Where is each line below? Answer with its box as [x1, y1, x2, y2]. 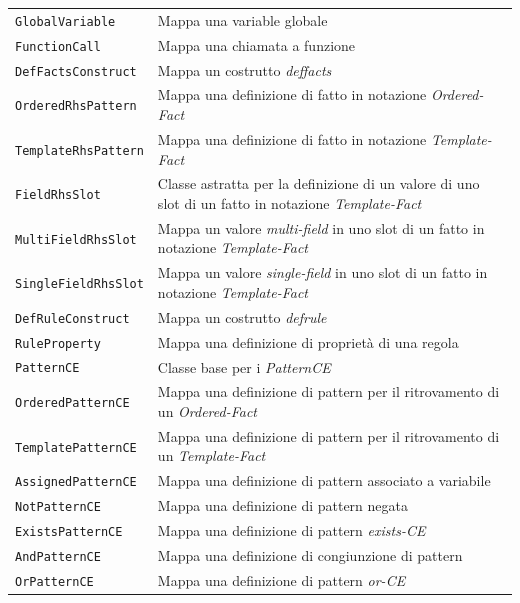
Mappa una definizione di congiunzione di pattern [157, 545, 463, 565]
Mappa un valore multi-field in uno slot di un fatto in [157, 217, 485, 238]
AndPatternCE [15, 549, 101, 564]
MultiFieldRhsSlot [15, 232, 137, 247]
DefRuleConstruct [15, 311, 130, 326]
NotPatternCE [15, 500, 101, 515]
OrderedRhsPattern [15, 99, 137, 114]
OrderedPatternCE [15, 396, 130, 411]
